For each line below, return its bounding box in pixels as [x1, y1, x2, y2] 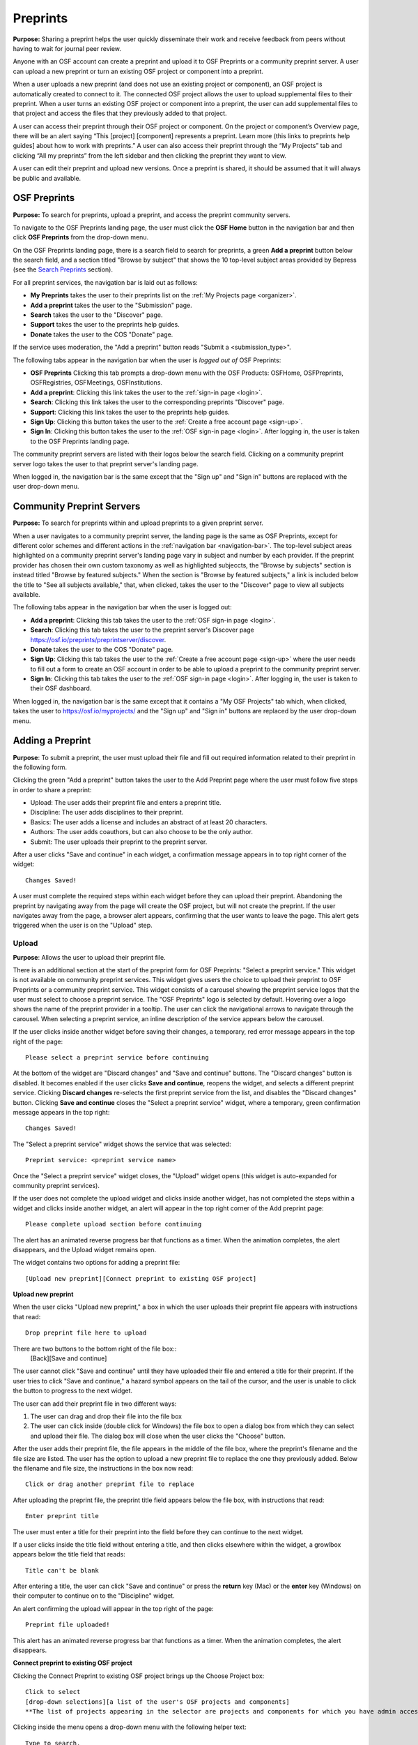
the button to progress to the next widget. [13, 1386, 132, 1395]
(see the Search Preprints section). [13, 265, 113, 274]
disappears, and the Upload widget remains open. [13, 1245, 157, 1254]
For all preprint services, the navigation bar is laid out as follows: [13, 278, 198, 286]
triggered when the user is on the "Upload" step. [13, 921, 153, 930]
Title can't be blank [25, 1566, 99, 1574]
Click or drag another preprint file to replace [25, 1480, 194, 1488]
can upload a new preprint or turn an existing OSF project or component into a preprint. [13, 67, 264, 75]
